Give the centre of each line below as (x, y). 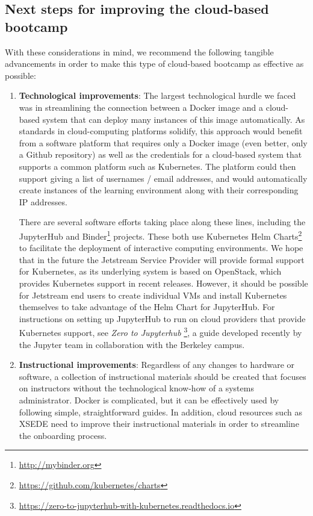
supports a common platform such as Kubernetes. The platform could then (157, 166)
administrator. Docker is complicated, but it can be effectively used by (149, 399)
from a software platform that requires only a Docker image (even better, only (163, 142)
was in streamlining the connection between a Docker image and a (141, 107)
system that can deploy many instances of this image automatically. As (174, 119)
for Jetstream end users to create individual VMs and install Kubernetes (153, 295)
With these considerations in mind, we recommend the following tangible (139, 51)
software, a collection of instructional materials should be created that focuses (163, 376)
